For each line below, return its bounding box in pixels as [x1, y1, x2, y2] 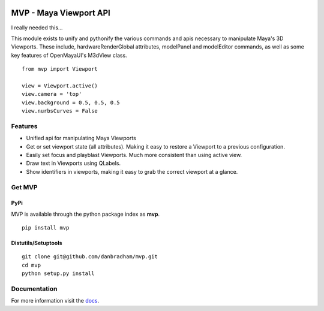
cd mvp [22, 261, 41, 268]
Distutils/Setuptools [11, 240, 62, 247]
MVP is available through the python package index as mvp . [11, 210, 160, 218]
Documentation [11, 285, 58, 293]
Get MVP [11, 183, 38, 191]
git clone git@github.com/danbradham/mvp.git [22, 253, 158, 260]
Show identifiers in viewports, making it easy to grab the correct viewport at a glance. [26, 168, 238, 175]
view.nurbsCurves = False [22, 108, 98, 114]
